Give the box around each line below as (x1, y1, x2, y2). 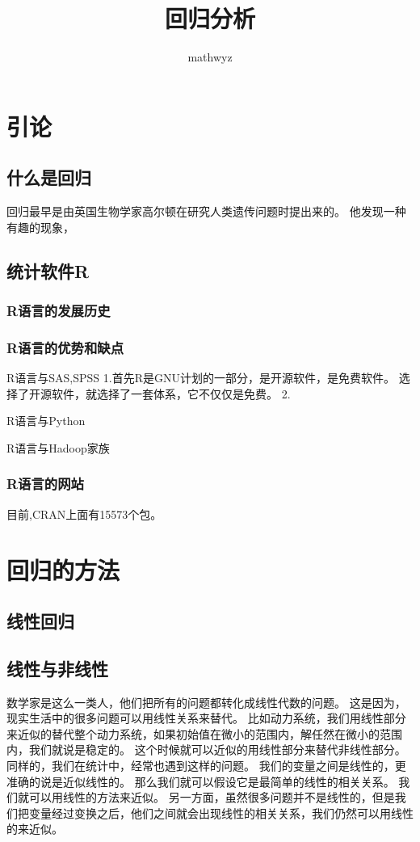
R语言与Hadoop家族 (6, 439, 110, 456)
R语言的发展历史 (6, 301, 111, 320)
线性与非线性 (6, 655, 108, 680)
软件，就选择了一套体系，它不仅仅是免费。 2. (51, 385, 291, 402)
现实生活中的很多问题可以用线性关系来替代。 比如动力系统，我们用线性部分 (6, 709, 406, 726)
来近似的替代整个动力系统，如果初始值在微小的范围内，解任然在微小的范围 (6, 725, 402, 742)
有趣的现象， (6, 218, 74, 235)
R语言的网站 (6, 474, 84, 494)
